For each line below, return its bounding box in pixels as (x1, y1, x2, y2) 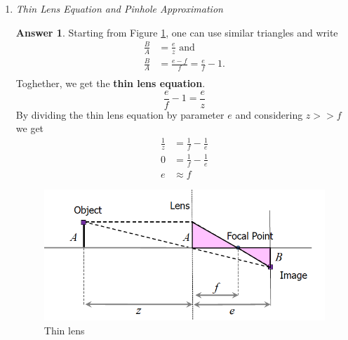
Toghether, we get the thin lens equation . (15, 75, 206, 90)
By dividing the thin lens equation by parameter (15, 107, 225, 122)
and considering (235, 107, 303, 122)
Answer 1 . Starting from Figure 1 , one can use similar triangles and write (15, 25, 338, 39)
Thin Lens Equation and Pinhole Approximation (15, 1, 223, 15)
